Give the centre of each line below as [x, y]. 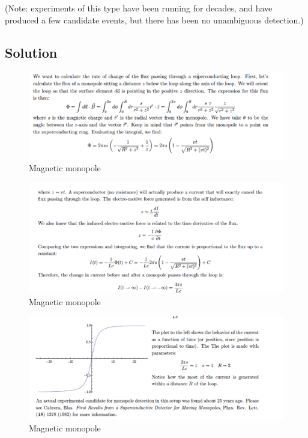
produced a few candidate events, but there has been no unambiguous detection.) [154, 20]
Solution [31, 52]
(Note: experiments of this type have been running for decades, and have [139, 8]
